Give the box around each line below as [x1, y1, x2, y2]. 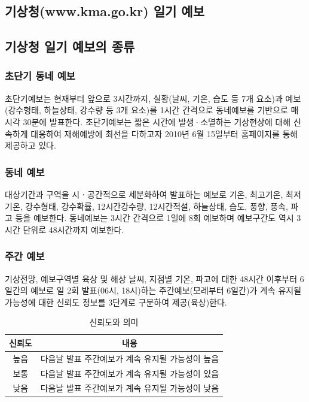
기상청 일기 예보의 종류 [5, 37, 135, 56]
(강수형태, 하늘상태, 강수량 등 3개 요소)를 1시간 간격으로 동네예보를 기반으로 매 [5, 104, 299, 116]
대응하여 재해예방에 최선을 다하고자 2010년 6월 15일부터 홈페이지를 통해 [30, 127, 298, 140]
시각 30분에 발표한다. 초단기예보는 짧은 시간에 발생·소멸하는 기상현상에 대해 [5, 115, 291, 128]
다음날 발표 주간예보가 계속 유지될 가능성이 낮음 [40, 382, 219, 394]
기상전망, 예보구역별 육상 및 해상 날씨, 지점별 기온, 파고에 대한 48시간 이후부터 [5, 272, 298, 285]
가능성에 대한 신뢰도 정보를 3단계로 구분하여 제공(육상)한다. [5, 295, 227, 308]
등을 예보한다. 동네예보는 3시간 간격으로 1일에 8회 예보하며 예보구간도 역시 [15, 211, 294, 224]
